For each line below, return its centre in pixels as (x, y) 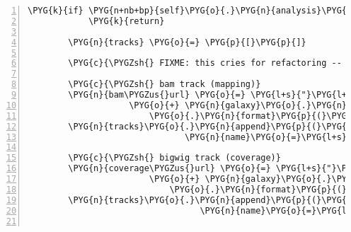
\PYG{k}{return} (126, 21)
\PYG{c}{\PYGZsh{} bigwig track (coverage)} (174, 158)
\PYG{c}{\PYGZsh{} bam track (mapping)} (165, 85)
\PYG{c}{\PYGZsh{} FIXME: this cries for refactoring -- (205, 63)
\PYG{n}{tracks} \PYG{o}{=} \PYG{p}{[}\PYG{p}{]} (187, 42)
